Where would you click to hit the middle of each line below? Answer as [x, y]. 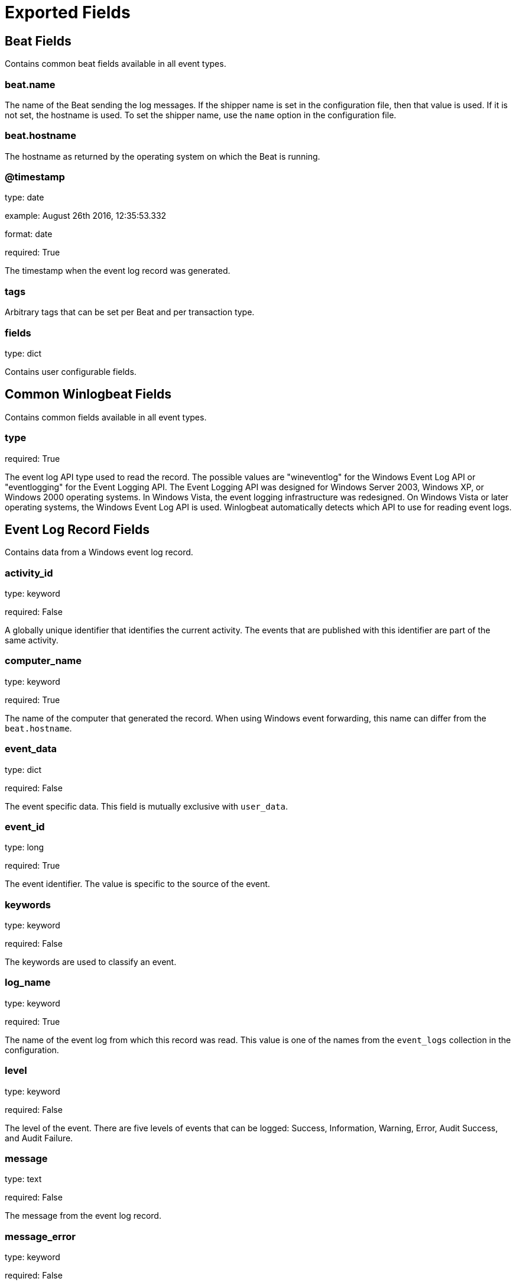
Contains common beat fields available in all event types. [116, 64]
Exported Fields [68, 12]
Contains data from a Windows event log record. [99, 552]
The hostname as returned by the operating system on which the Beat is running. [163, 156]
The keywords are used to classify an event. [91, 962]
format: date [29, 234]
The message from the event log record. [83, 1216]
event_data [31, 749]
